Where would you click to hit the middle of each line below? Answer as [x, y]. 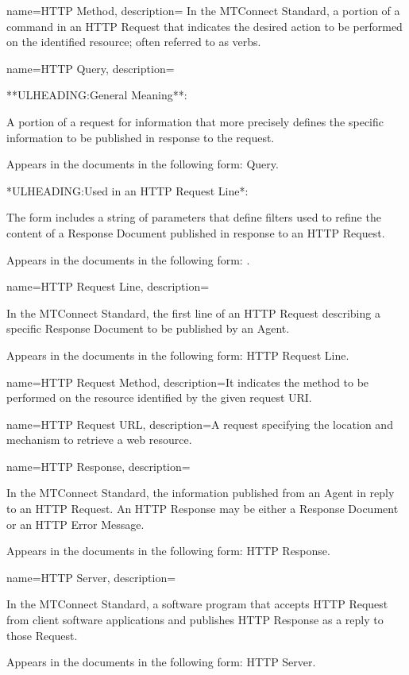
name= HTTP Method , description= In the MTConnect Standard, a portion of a [203, 10]
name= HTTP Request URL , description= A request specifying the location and [200, 424]
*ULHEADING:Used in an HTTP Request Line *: [127, 190]
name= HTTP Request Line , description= [108, 286]
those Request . [42, 635]
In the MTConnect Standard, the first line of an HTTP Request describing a [193, 312]
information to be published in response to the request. [141, 137]
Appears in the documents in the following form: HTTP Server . [161, 662]
